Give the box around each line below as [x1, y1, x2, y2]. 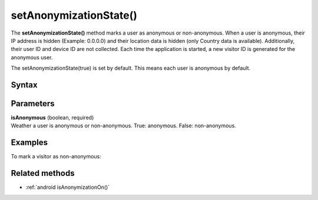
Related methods [11, 168, 75, 178]
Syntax [11, 80, 38, 90]
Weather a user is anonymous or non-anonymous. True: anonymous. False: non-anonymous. [11, 122, 237, 129]
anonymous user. [11, 53, 53, 61]
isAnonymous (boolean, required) [11, 114, 94, 121]
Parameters [11, 99, 55, 109]
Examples [11, 138, 48, 148]
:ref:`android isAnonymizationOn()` [25, 184, 110, 191]
